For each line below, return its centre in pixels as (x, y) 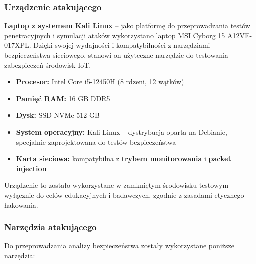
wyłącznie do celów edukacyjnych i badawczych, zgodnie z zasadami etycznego (124, 195)
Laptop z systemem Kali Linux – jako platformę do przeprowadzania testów (127, 25)
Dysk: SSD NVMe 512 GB (58, 115)
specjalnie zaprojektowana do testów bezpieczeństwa (96, 142)
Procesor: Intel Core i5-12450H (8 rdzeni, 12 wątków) (100, 81)
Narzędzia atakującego (50, 227)
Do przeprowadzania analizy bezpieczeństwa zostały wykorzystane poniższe (119, 246)
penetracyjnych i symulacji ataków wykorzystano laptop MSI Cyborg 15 (115, 35)
